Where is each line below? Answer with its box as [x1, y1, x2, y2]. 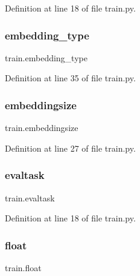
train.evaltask [5, 191, 55, 204]
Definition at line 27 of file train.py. [5, 141, 136, 154]
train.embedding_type [5, 51, 87, 64]
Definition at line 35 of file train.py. [5, 72, 136, 84]
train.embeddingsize [5, 121, 78, 134]
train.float [5, 261, 42, 274]
